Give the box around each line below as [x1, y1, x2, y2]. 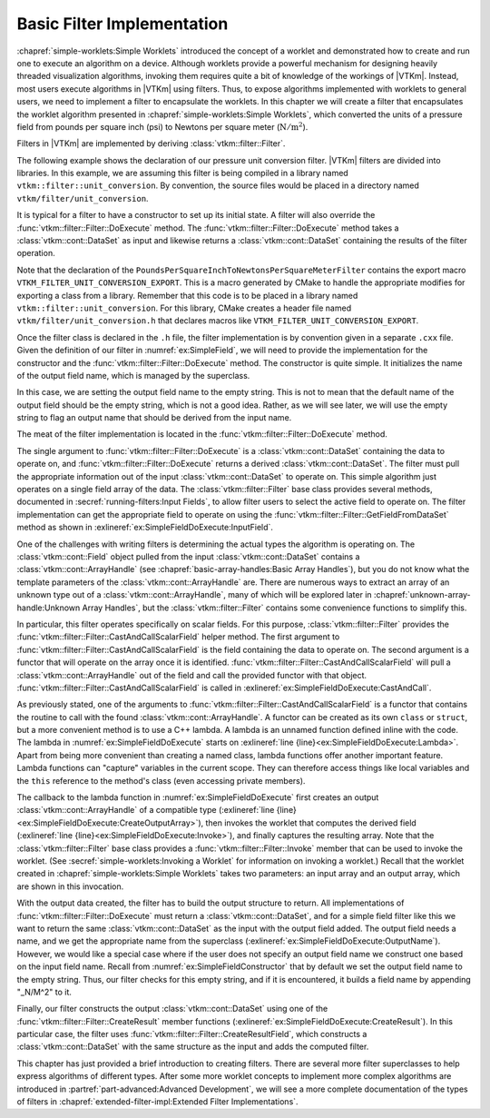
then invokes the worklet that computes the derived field [205, 817, 416, 828]
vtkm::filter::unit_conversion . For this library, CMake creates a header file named [16, 302, 352, 313]
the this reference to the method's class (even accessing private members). [16, 775, 306, 786]
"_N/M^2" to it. [16, 986, 72, 997]
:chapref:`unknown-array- [373, 589, 471, 600]
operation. [16, 248, 55, 259]
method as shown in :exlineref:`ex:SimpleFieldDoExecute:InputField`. [16, 522, 274, 533]
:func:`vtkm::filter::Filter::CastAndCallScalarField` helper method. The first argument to [16, 631, 340, 642]
